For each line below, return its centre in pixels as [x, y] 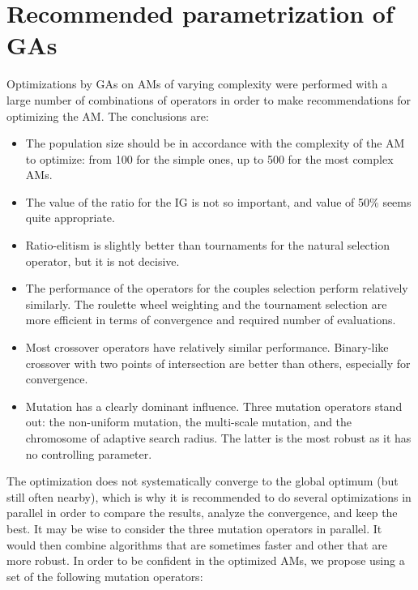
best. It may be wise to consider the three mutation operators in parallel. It [194, 528]
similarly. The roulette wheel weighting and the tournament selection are [206, 304]
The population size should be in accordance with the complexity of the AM [215, 143]
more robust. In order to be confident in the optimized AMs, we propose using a [206, 560]
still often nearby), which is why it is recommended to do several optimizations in [209, 496]
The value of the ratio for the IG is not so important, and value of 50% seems [218, 201]
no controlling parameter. [89, 453]
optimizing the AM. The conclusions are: [108, 115]
